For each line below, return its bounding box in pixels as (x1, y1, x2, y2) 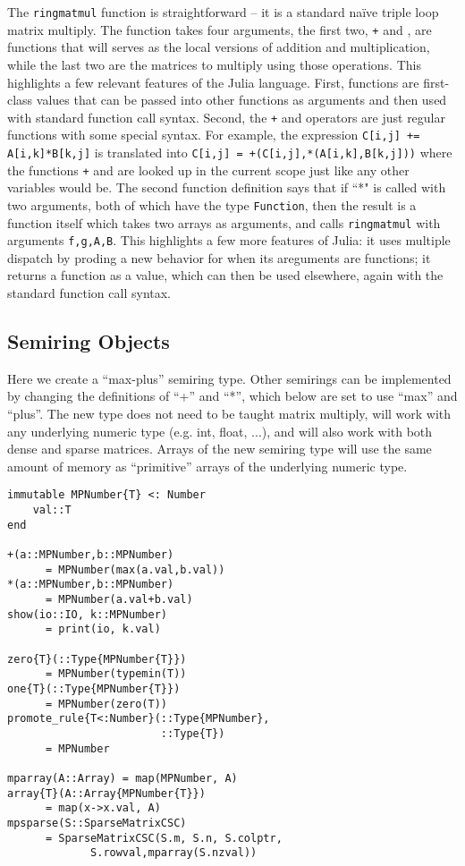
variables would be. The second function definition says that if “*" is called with (7, 178, 446, 197)
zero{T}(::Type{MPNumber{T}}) (7, 652, 187, 666)
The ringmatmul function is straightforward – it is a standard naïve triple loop (7, 3, 439, 21)
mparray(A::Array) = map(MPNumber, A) (7, 771, 238, 785)
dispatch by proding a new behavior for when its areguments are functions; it (7, 248, 431, 267)
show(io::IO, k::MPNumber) (7, 607, 167, 621)
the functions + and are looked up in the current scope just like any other (7, 160, 410, 179)
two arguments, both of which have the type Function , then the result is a (7, 195, 417, 214)
